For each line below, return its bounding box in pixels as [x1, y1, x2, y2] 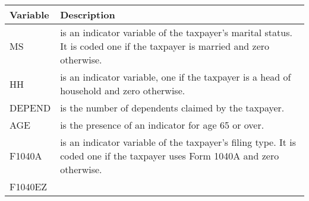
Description [60, 8, 115, 21]
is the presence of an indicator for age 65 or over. [60, 118, 264, 132]
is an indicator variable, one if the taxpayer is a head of [60, 70, 291, 84]
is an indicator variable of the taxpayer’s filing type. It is [60, 135, 297, 149]
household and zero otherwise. [60, 84, 185, 97]
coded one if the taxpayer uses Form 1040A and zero [60, 149, 279, 162]
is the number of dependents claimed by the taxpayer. [60, 101, 285, 114]
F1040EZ [10, 180, 48, 193]
